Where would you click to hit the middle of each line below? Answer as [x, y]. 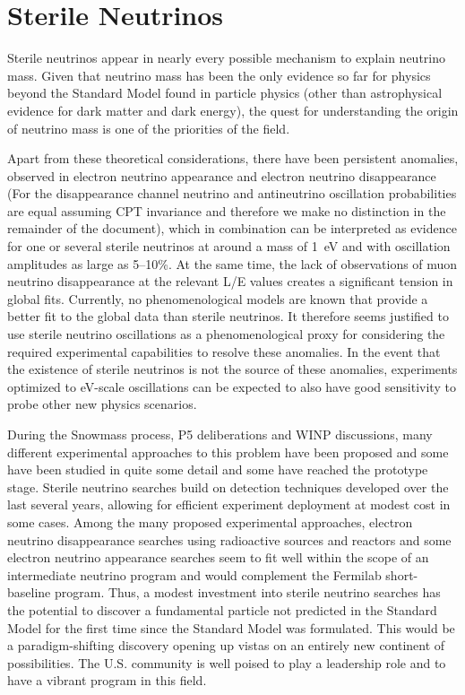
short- [402, 574]
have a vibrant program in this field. [107, 680]
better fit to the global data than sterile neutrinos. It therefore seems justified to [228, 316]
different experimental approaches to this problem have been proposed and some [228, 452]
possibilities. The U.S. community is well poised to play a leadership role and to [227, 662]
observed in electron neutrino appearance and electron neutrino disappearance [222, 175]
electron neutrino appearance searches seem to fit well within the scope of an [218, 557]
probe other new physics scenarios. [102, 404]
